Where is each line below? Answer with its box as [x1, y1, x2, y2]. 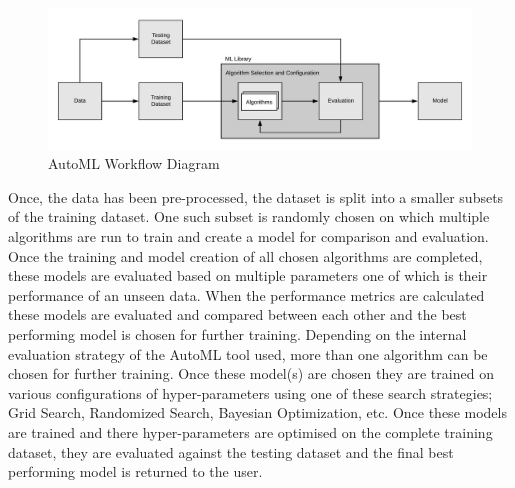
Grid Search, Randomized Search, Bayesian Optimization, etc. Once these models [8, 402, 507, 423]
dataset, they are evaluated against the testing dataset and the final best [8, 441, 454, 462]
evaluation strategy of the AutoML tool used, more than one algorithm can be [8, 343, 488, 364]
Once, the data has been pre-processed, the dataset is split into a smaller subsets [8, 186, 504, 207]
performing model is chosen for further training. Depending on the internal [8, 323, 467, 344]
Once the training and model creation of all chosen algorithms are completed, [8, 245, 483, 266]
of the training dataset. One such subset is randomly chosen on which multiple [8, 206, 490, 227]
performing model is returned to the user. [8, 461, 263, 482]
